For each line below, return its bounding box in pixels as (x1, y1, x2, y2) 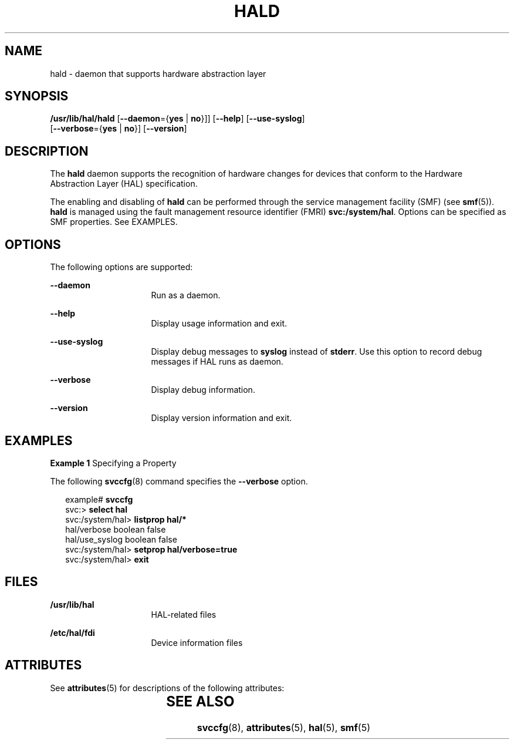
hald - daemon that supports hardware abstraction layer (50, 68, 266, 79)
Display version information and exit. (151, 413, 292, 423)
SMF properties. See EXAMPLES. (50, 217, 178, 227)
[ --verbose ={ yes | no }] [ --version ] (50, 123, 187, 134)
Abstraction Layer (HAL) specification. (50, 179, 198, 189)
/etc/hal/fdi (50, 627, 95, 638)
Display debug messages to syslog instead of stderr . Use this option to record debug (151, 346, 482, 357)
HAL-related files (151, 609, 217, 620)
